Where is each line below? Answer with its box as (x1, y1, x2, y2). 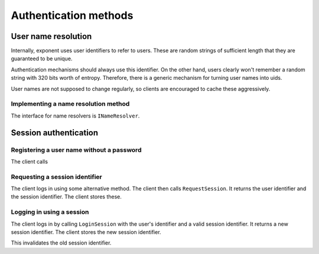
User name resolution (11, 31, 92, 41)
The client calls (11, 158, 48, 165)
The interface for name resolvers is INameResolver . (11, 112, 140, 119)
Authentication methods (11, 9, 134, 22)
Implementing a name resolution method (11, 100, 130, 108)
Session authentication (11, 128, 99, 138)
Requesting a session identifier (11, 172, 103, 181)
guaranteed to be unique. (11, 55, 73, 62)
